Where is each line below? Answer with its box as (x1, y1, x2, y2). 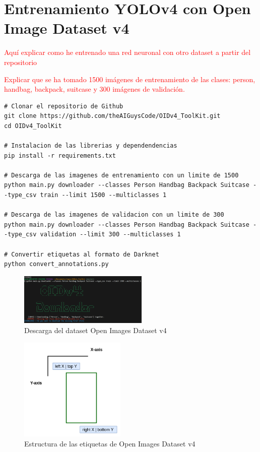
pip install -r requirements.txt (4, 152, 116, 159)
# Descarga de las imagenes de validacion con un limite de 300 (4, 211, 224, 219)
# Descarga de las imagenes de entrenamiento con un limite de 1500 (4, 171, 239, 179)
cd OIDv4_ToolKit (4, 122, 62, 130)
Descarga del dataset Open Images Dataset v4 (24, 325, 167, 335)
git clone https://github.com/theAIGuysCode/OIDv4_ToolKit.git (4, 112, 221, 120)
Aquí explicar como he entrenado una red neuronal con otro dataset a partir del (4, 47, 251, 57)
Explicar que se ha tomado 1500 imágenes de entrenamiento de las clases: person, (4, 74, 255, 84)
